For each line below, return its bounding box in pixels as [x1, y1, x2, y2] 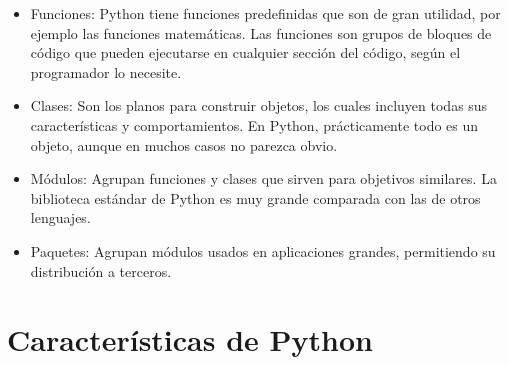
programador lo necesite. [30, 61, 182, 82]
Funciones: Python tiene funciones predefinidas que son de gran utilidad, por [30, 3, 501, 23]
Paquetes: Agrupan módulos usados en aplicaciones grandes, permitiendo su [30, 240, 496, 261]
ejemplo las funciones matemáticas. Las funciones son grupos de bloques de [30, 22, 492, 43]
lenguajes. [30, 207, 91, 228]
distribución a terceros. [30, 260, 172, 281]
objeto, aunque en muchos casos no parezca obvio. [30, 134, 338, 155]
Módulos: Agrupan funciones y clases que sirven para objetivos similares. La [30, 168, 497, 189]
